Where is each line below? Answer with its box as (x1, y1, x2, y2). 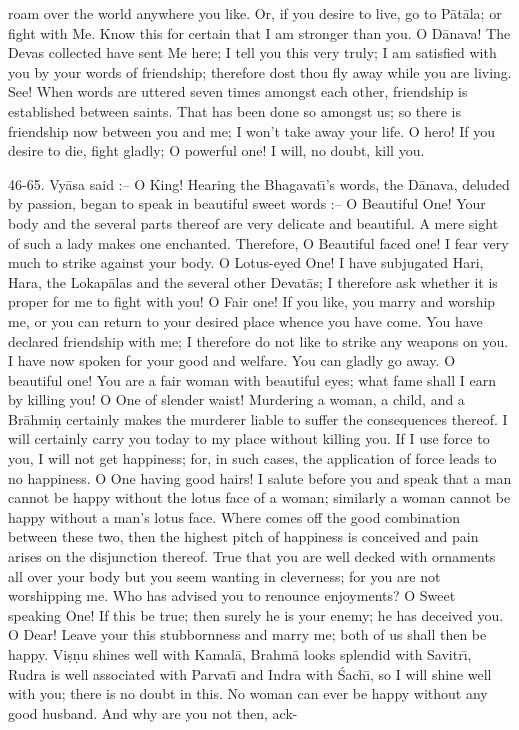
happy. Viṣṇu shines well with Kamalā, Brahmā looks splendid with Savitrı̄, (8, 644, 472, 664)
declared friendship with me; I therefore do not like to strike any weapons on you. (8, 330, 509, 351)
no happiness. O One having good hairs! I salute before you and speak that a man (8, 467, 512, 488)
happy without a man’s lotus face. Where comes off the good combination (8, 506, 461, 527)
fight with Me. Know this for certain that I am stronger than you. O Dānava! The (8, 22, 511, 43)
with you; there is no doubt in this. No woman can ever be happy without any (8, 683, 488, 704)
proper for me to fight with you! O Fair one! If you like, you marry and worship (8, 291, 496, 312)
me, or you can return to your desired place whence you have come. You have (8, 310, 483, 331)
